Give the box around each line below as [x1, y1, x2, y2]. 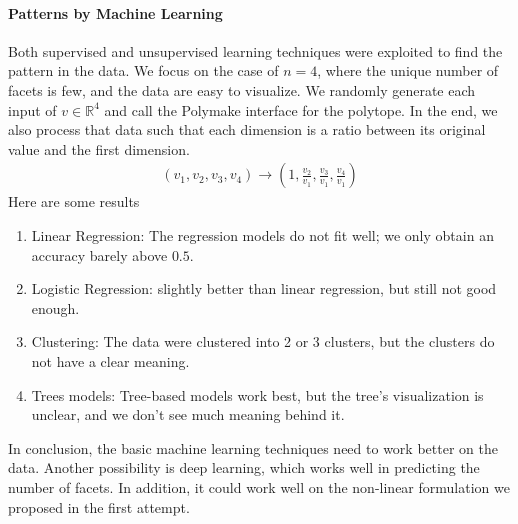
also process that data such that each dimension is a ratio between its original [8, 119, 486, 140]
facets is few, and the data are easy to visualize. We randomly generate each [8, 79, 476, 100]
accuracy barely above [31, 244, 168, 265]
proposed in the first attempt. [8, 496, 190, 517]
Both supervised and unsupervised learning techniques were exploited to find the [8, 40, 503, 61]
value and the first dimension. [8, 138, 190, 159]
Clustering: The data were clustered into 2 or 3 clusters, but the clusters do [31, 331, 495, 352]
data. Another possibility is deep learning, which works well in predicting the [8, 457, 480, 478]
